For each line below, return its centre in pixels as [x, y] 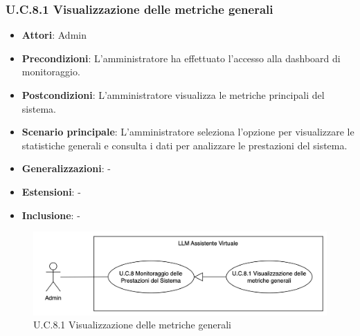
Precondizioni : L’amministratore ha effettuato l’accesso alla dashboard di [181, 58]
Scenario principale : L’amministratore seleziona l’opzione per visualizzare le [188, 132]
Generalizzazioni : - [66, 168]
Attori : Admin [54, 35]
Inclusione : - [51, 215]
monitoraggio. [51, 72]
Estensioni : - [51, 191]
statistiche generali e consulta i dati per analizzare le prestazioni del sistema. [184, 145]
